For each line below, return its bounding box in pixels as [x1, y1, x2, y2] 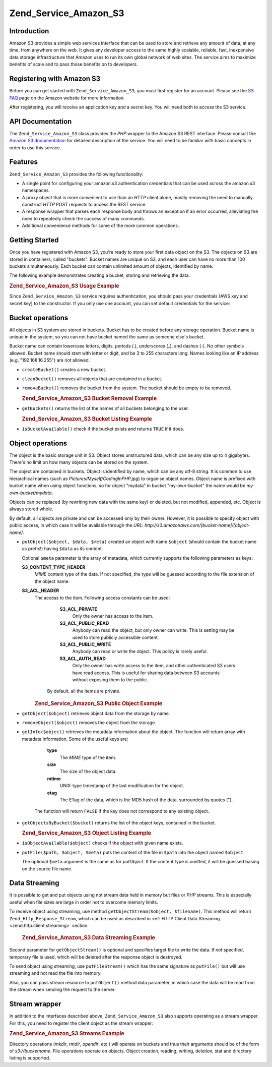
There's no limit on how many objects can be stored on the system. [9, 459, 149, 465]
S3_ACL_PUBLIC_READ [59, 620, 109, 626]
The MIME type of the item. [59, 754, 117, 760]
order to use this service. [9, 144, 61, 151]
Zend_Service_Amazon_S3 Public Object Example [34, 700, 163, 707]
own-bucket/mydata [9, 490, 52, 496]
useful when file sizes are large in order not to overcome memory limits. [9, 899, 158, 905]
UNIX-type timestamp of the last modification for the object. [59, 783, 184, 789]
